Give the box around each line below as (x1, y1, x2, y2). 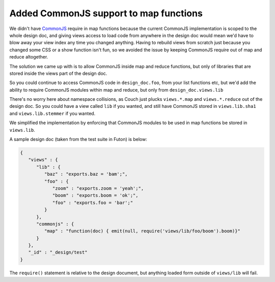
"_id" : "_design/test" (28, 249, 88, 256)
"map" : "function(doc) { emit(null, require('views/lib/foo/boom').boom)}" (44, 228, 240, 234)
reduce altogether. (9, 54, 48, 60)
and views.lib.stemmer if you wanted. (9, 110, 96, 117)
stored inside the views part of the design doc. (9, 70, 107, 76)
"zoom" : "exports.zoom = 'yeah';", (52, 185, 144, 191)
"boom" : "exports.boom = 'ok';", (52, 192, 139, 199)
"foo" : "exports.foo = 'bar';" (52, 200, 133, 206)
